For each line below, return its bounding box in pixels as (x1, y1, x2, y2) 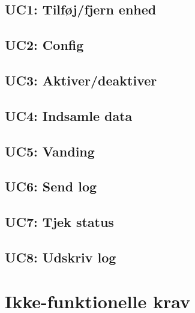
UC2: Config (5, 36, 84, 54)
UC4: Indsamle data (5, 106, 133, 125)
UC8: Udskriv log (5, 247, 116, 266)
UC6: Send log (5, 177, 97, 196)
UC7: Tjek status (5, 212, 114, 231)
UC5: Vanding (5, 141, 95, 160)
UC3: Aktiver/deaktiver (5, 70, 157, 89)
